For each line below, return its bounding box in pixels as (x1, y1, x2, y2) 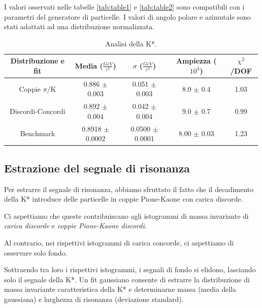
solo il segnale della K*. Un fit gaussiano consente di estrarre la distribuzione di (4, 274, 250, 284)
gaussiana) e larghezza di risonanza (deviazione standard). (4, 293, 184, 304)
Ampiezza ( (176, 55, 217, 66)
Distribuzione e (10, 55, 64, 66)
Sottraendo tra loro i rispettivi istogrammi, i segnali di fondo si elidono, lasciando (4, 264, 256, 275)
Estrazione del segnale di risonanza (4, 160, 190, 175)
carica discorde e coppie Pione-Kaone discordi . (4, 220, 147, 231)
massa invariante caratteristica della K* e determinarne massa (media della (4, 284, 236, 294)
